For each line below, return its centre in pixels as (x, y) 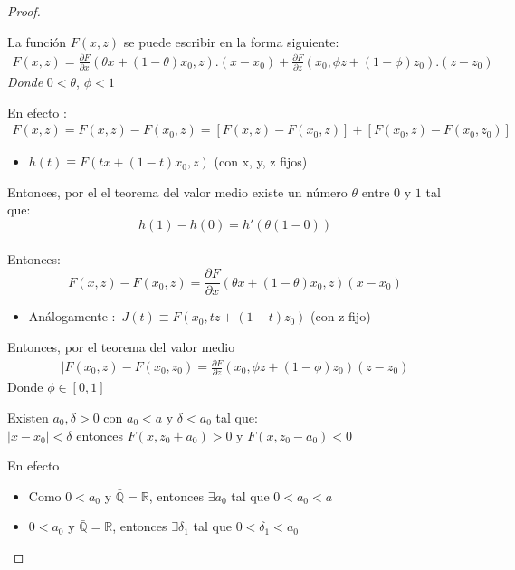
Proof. (24, 11)
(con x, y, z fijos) (261, 161)
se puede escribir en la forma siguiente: (231, 41)
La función (37, 41)
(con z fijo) (341, 316)
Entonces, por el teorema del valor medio (121, 346)
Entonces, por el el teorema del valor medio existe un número (177, 191)
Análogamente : (72, 316)
